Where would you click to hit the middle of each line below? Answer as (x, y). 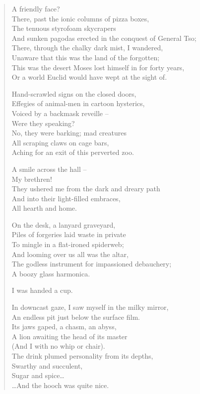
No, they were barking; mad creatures (69, 133)
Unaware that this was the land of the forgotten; (86, 57)
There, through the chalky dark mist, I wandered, (87, 48)
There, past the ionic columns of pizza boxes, (80, 18)
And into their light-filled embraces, (66, 198)
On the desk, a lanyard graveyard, (64, 224)
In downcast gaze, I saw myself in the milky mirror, (90, 307)
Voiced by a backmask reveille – (60, 113)
